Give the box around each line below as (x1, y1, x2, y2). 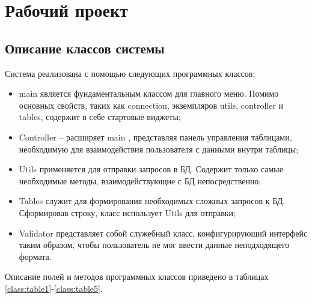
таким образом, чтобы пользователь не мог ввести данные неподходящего (19, 238, 290, 251)
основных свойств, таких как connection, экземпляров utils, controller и (19, 98, 284, 111)
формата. (19, 250, 52, 262)
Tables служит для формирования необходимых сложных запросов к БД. (19, 195, 286, 207)
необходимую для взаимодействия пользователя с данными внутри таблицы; (19, 142, 299, 155)
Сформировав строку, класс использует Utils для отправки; (19, 206, 236, 219)
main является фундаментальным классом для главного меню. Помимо (19, 87, 279, 100)
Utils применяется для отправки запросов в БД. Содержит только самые (19, 163, 283, 175)
